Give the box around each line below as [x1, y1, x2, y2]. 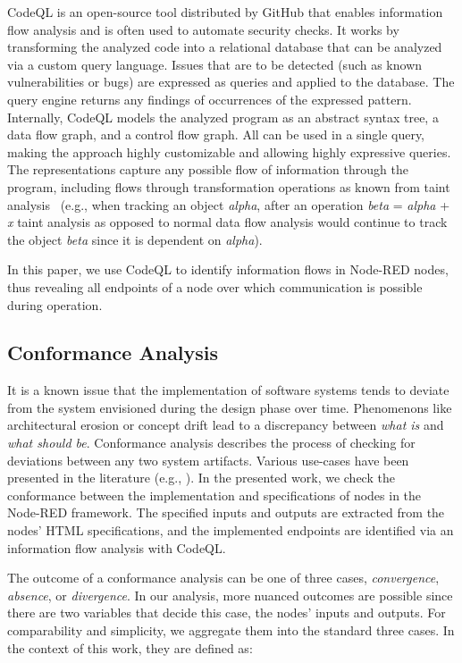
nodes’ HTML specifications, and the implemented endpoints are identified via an [7, 521, 454, 540]
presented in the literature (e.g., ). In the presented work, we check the [7, 468, 395, 487]
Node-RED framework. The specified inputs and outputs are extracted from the [7, 503, 445, 522]
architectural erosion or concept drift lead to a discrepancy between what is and [7, 415, 444, 434]
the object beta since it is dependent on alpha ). [7, 230, 263, 248]
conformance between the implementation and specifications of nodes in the [7, 485, 422, 504]
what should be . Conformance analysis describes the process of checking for [7, 433, 416, 452]
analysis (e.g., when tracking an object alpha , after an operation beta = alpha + [7, 195, 450, 214]
